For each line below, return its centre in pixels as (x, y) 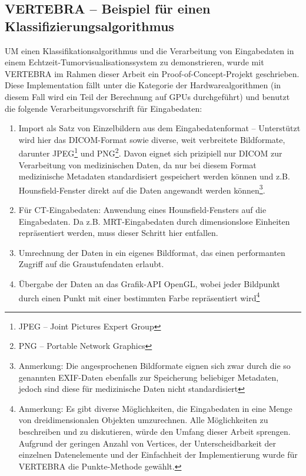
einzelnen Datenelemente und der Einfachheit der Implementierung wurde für (158, 455)
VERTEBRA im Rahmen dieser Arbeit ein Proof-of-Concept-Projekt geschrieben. (152, 73)
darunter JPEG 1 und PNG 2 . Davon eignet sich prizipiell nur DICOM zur (150, 152)
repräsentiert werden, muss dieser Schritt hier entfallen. (118, 233)
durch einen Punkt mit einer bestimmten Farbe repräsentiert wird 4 (139, 297)
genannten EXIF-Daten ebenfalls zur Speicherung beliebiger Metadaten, (149, 377)
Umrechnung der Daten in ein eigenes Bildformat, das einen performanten (152, 252)
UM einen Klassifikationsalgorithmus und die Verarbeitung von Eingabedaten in (149, 50)
